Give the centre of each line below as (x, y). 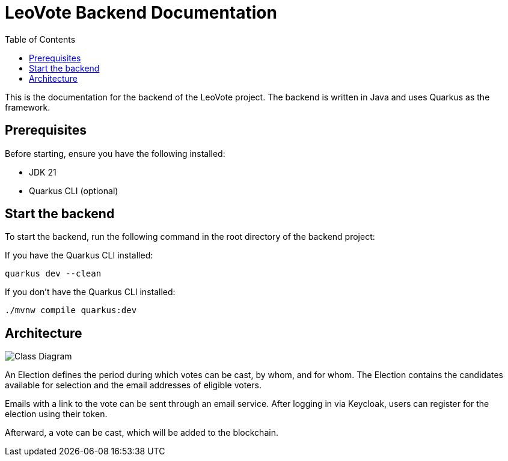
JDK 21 (43, 172)
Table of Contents (40, 39)
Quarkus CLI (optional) (74, 191)
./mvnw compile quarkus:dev (71, 310)
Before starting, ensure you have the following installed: (115, 153)
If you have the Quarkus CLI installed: (79, 255)
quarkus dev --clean (53, 274)
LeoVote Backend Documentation (141, 13)
